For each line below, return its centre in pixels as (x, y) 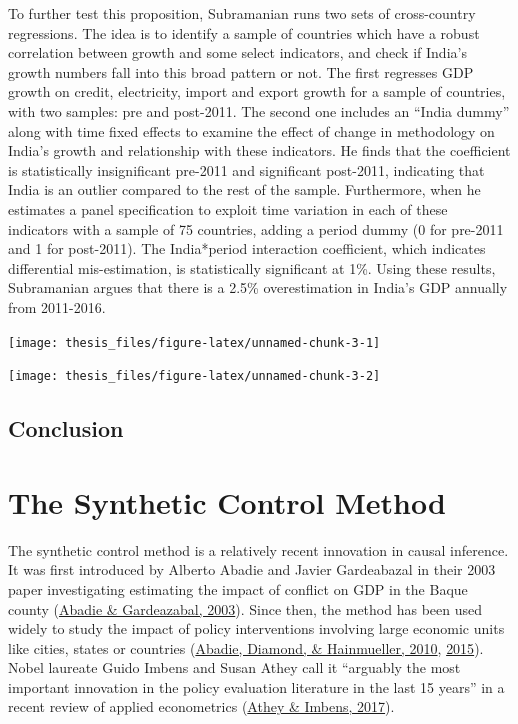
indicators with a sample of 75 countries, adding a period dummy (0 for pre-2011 (256, 228)
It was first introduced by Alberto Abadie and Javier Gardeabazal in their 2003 (252, 569)
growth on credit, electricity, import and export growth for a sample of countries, (257, 91)
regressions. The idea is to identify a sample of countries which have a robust (244, 32)
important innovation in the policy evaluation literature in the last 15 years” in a (256, 686)
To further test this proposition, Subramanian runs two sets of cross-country (242, 13)
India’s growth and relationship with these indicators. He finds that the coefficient (259, 150)
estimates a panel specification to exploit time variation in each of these (228, 208)
